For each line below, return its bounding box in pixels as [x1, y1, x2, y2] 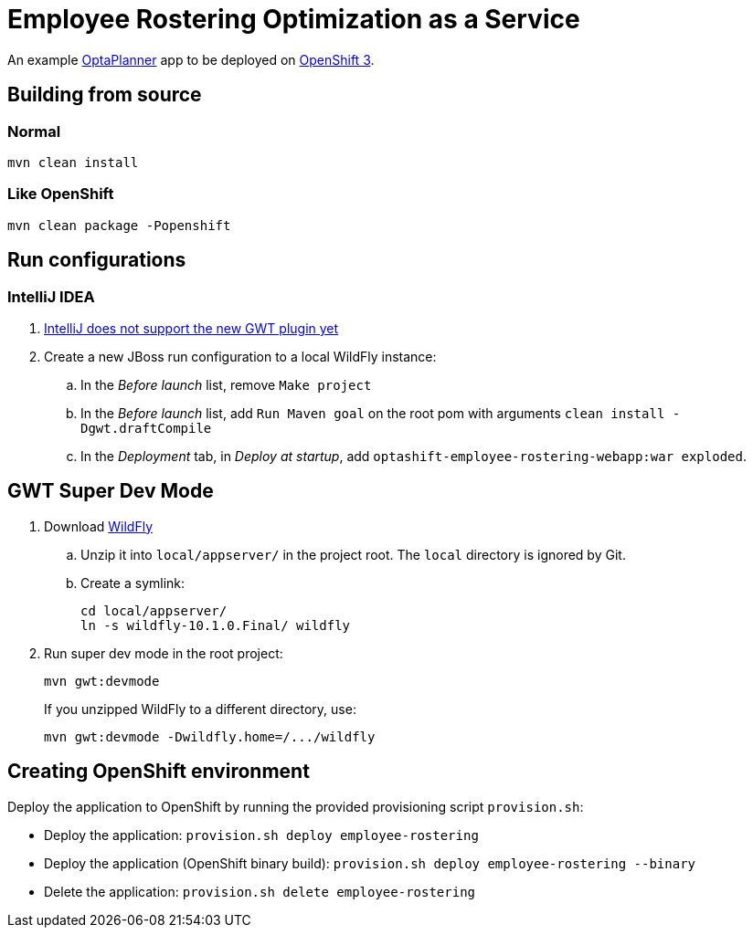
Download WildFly [44, 518, 154, 534]
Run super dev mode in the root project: [44, 645, 283, 661]
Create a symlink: [80, 574, 186, 591]
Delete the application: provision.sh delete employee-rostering [44, 883, 476, 899]
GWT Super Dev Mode [7, 479, 214, 503]
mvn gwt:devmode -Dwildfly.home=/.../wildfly [44, 729, 376, 744]
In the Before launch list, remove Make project [80, 376, 372, 393]
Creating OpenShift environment [7, 760, 310, 783]
